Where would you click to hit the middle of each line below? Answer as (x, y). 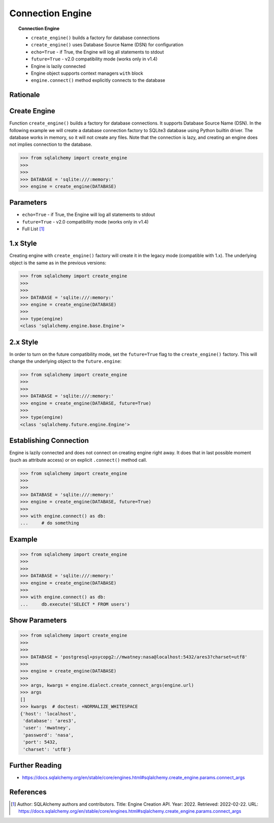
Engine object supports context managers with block (87, 73)
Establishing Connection (49, 441)
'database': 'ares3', (50, 721)
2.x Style (24, 342)
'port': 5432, (40, 742)
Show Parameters (38, 621)
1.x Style (23, 244)
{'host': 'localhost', (48, 714)
